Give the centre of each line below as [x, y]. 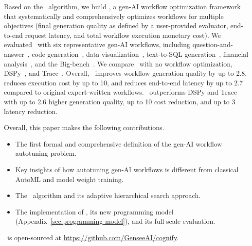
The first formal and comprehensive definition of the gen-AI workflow [119, 143]
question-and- [213, 44]
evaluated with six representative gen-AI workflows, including [97, 44]
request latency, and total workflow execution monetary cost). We [123, 35]
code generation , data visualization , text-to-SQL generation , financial [140, 54]
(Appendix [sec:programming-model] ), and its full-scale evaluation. [115, 221]
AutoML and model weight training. [69, 179]
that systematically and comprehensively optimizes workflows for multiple [114, 16]
